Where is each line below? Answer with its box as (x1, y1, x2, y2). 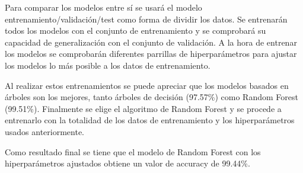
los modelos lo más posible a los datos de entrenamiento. (5, 59, 210, 71)
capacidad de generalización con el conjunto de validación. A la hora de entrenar (5, 36, 297, 48)
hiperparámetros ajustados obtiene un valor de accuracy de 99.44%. (5, 157, 250, 169)
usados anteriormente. (5, 125, 85, 137)
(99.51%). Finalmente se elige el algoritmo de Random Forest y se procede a (5, 102, 282, 114)
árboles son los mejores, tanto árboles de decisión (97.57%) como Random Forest (5, 91, 298, 103)
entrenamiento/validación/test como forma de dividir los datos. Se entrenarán (5, 12, 288, 25)
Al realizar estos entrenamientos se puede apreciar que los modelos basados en (5, 79, 289, 91)
